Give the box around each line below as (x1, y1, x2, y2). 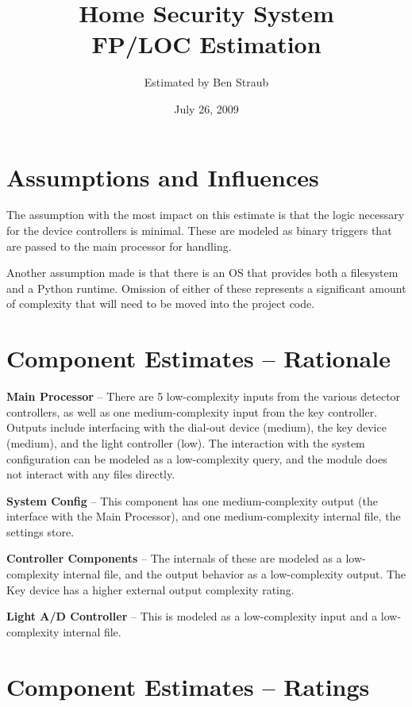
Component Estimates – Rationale (6, 342, 391, 375)
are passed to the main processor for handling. (6, 237, 232, 254)
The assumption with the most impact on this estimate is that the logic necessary (6, 206, 405, 223)
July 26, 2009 (174, 100, 239, 117)
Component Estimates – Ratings (6, 670, 370, 702)
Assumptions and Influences (6, 160, 319, 193)
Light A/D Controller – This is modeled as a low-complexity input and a (6, 608, 378, 624)
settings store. (6, 523, 75, 540)
